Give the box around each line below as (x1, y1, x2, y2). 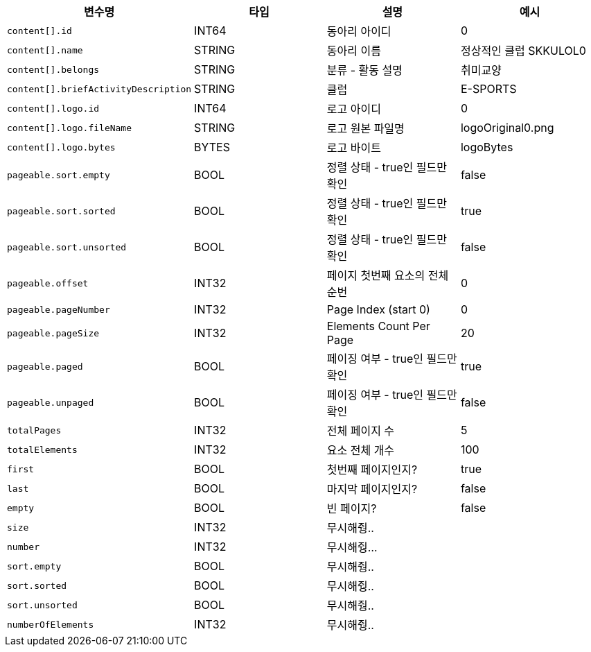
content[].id (7, 25, 72, 36)
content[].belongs (7, 64, 100, 75)
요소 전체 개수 (326, 443, 395, 457)
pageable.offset (7, 277, 89, 289)
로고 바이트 (326, 141, 381, 155)
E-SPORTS (460, 82, 517, 96)
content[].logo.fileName (7, 122, 132, 133)
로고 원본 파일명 (326, 121, 405, 135)
